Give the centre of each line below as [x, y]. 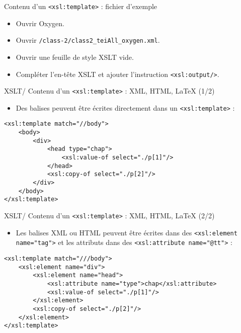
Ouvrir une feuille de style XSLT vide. [75, 57]
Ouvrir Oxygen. [40, 23]
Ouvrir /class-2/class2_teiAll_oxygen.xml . [88, 40]
